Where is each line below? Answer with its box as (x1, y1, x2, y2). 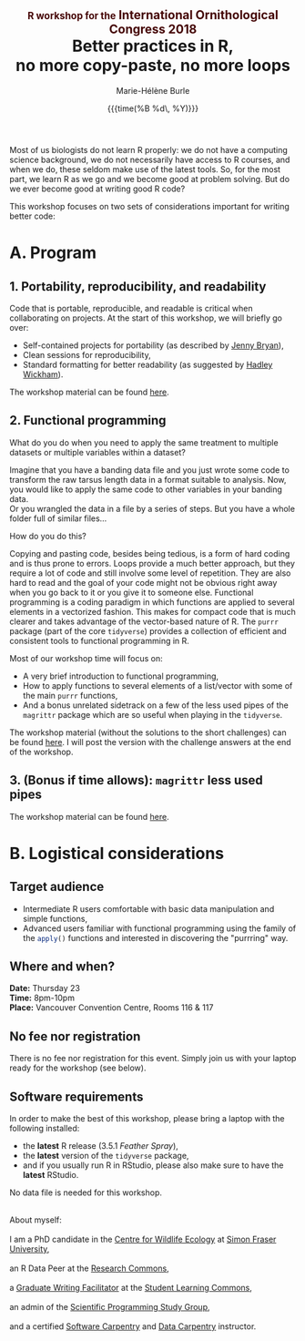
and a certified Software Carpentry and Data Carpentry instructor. (9, 1321, 257, 1332)
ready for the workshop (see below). (9, 1062, 147, 1073)
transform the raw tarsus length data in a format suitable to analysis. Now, (9, 474, 287, 485)
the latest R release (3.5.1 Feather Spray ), (22, 1141, 179, 1151)
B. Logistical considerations (9, 843, 225, 864)
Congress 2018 (108, 22, 198, 37)
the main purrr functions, (22, 690, 118, 701)
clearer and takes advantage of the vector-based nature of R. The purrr (9, 616, 280, 627)
